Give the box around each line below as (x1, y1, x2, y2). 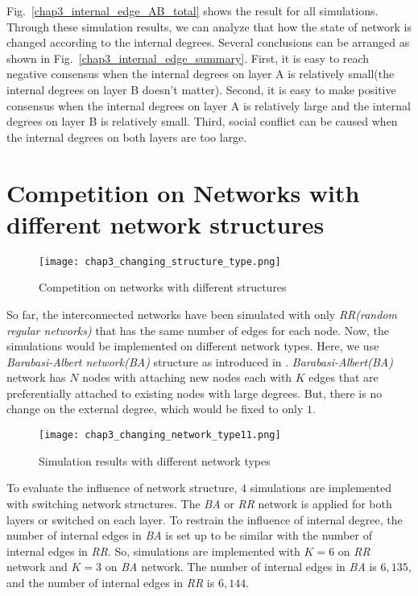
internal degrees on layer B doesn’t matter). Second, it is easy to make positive (6, 81, 396, 97)
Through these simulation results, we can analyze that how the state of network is (6, 18, 412, 35)
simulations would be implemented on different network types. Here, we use (6, 337, 379, 354)
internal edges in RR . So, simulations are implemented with (6, 542, 300, 559)
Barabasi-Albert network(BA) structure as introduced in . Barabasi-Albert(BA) (6, 353, 393, 370)
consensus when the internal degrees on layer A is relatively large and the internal (6, 97, 411, 114)
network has (6, 369, 66, 386)
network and (6, 558, 68, 575)
